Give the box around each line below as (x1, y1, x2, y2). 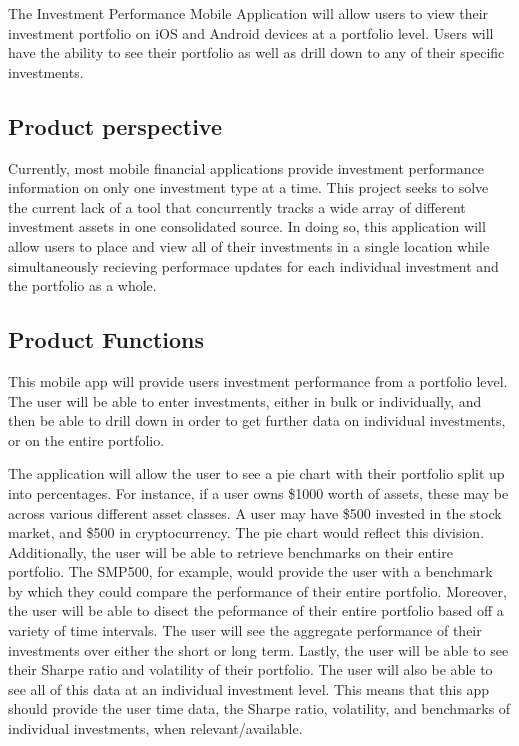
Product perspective (8, 110, 222, 141)
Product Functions (8, 324, 205, 355)
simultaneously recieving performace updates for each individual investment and (8, 255, 499, 276)
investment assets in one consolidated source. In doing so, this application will (8, 216, 486, 237)
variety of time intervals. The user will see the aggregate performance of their (8, 620, 482, 641)
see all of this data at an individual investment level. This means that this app (8, 678, 490, 699)
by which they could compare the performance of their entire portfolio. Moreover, (8, 580, 507, 601)
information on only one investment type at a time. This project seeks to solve (8, 177, 489, 198)
